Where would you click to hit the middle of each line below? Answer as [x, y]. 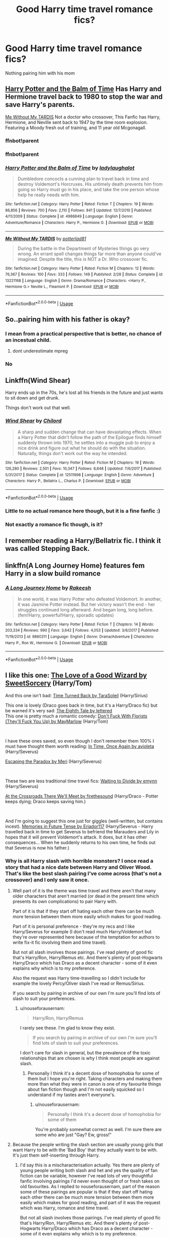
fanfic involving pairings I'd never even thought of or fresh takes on [90, 1181]
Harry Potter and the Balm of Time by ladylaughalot [70, 167]
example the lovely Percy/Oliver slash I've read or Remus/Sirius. [78, 983]
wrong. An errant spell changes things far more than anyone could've [90, 254]
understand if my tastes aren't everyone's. [71, 1095]
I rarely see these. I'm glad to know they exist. [68, 1028]
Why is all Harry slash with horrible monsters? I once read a [79, 861]
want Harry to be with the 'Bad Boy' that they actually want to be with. [85, 1150]
